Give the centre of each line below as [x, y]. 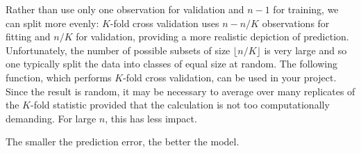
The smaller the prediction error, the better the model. [123, 142]
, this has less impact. [151, 118]
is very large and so [305, 50]
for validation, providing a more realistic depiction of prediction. [212, 37]
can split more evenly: [52, 23]
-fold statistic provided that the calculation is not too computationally [180, 105]
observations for [296, 23]
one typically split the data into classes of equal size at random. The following [171, 64]
